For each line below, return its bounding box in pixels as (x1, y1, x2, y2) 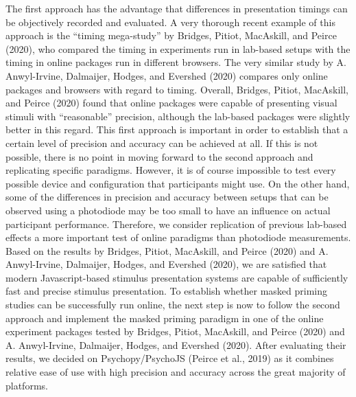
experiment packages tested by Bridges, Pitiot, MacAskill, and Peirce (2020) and (5, 324, 345, 339)
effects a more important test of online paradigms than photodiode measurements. (5, 230, 351, 245)
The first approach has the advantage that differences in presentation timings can (5, 1, 348, 15)
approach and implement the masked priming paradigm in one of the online (5, 310, 324, 325)
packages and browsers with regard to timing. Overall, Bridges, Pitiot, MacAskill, (5, 82, 348, 96)
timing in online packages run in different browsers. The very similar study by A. (5, 55, 346, 69)
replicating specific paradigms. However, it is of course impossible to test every (5, 163, 336, 177)
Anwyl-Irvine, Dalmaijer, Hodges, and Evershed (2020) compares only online (5, 68, 328, 82)
